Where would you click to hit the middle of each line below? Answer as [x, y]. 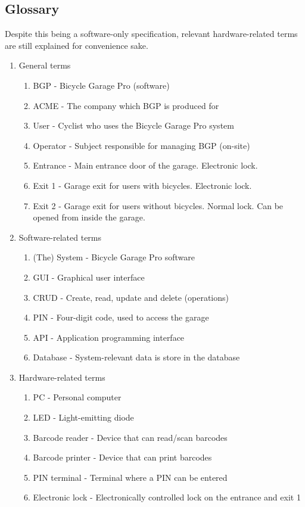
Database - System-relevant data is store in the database [136, 357]
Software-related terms [60, 237]
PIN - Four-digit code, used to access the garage [121, 317]
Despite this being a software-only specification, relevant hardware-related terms [151, 34]
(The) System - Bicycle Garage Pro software [114, 257]
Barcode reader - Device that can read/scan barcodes [130, 437]
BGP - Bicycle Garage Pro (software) [101, 85]
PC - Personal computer [77, 397]
